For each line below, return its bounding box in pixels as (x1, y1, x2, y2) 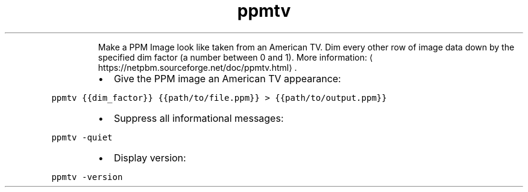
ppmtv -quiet (51, 132, 113, 142)
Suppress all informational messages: (113, 112, 284, 124)
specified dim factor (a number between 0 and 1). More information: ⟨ (98, 52, 373, 62)
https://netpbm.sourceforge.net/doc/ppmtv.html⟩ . (98, 62, 297, 73)
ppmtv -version (51, 172, 123, 182)
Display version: (113, 151, 186, 164)
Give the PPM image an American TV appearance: (113, 72, 341, 85)
